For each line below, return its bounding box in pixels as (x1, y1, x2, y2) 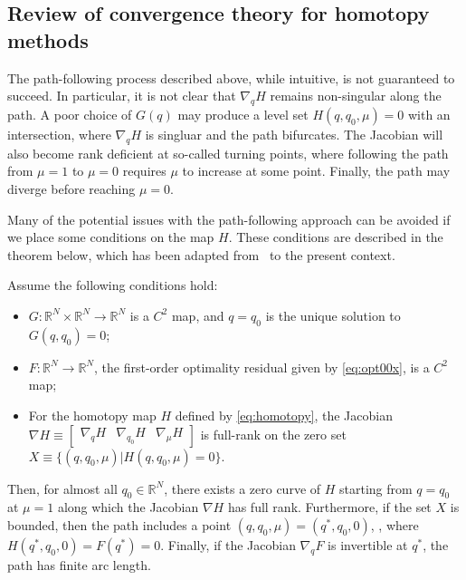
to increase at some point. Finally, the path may (182, 161, 451, 180)
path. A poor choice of (7, 104, 132, 123)
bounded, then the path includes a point (7, 515, 232, 534)
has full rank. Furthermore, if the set (227, 498, 432, 517)
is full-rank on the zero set (200, 424, 347, 443)
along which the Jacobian (57, 498, 199, 517)
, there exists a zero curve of (164, 478, 321, 498)
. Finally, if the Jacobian (160, 535, 296, 554)
